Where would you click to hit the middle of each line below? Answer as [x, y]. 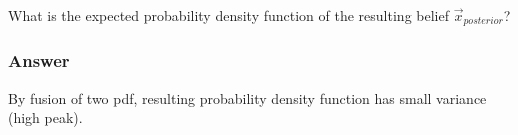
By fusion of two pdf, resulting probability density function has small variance [247, 97]
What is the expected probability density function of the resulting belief [228, 15]
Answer [39, 60]
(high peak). [45, 117]
